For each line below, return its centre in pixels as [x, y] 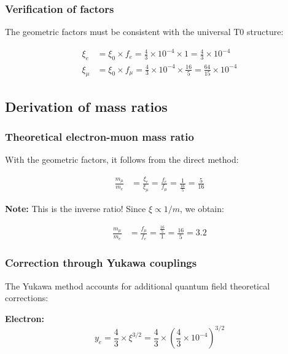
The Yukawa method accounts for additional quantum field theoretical [138, 285]
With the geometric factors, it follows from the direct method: [122, 159]
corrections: [27, 298]
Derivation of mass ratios [86, 106]
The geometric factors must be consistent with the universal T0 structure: [144, 32]
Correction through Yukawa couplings [101, 263]
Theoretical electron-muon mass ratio [99, 137]
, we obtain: [202, 209]
